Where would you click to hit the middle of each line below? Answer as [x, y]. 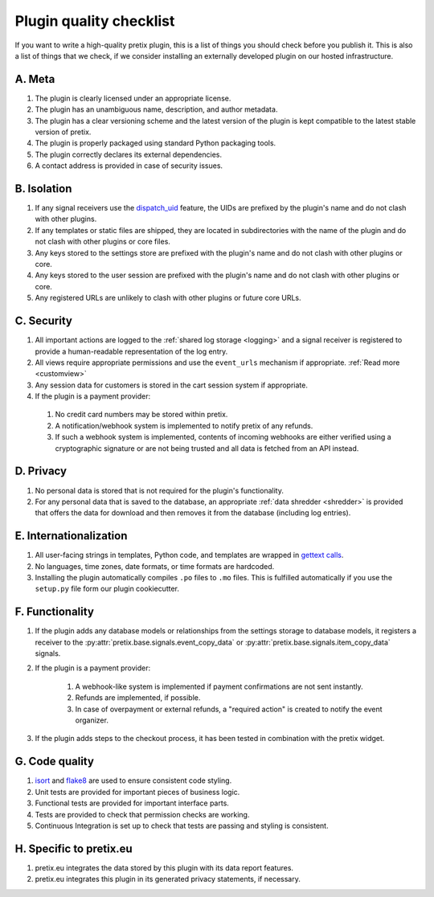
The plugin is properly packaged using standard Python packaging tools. [156, 143]
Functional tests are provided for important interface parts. [132, 803]
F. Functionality [54, 612]
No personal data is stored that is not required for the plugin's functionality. [160, 490]
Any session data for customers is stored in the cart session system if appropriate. [172, 385]
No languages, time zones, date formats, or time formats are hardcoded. [155, 566]
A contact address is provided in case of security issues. [129, 166]
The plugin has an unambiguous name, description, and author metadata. [156, 109]
